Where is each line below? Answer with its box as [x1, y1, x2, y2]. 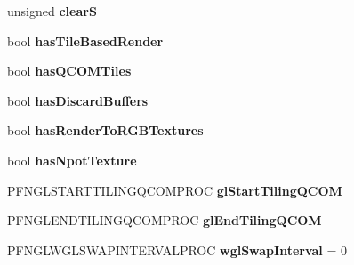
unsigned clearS [7, 2, 97, 20]
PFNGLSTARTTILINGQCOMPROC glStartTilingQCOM [7, 181, 342, 199]
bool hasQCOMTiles [7, 61, 132, 80]
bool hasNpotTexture [7, 150, 137, 169]
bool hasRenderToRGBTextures [7, 121, 204, 140]
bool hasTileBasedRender [7, 31, 164, 50]
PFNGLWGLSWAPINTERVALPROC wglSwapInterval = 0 [7, 240, 348, 259]
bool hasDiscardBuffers [7, 91, 149, 109]
